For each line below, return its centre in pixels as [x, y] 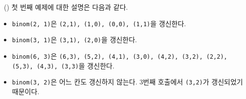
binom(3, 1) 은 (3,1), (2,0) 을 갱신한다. [74, 40]
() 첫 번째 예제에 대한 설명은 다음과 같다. [66, 7]
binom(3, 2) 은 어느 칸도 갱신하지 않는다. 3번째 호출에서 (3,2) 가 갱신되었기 [127, 82]
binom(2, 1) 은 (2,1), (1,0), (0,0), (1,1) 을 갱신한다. [99, 23]
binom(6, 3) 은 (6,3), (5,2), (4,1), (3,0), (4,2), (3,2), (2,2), [120, 56]
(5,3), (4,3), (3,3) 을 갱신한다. [63, 65]
